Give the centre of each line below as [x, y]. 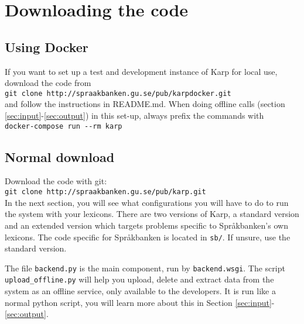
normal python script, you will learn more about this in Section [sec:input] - [140, 302]
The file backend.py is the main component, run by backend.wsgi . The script [145, 268]
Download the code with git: [56, 181]
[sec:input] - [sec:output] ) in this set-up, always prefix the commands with [134, 116]
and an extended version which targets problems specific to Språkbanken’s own [146, 225]
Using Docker [47, 46]
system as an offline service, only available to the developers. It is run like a [140, 291]
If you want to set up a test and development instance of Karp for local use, [141, 71]
